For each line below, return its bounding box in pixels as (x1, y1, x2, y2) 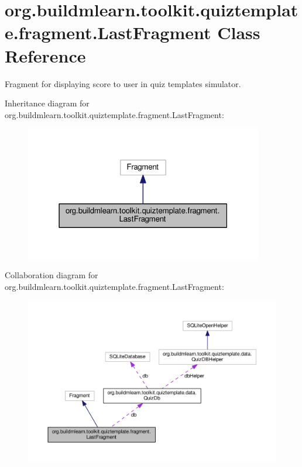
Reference (5, 43, 86, 67)
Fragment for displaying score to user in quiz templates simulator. (5, 77, 241, 89)
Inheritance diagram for (5, 97, 90, 109)
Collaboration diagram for (5, 269, 98, 281)
